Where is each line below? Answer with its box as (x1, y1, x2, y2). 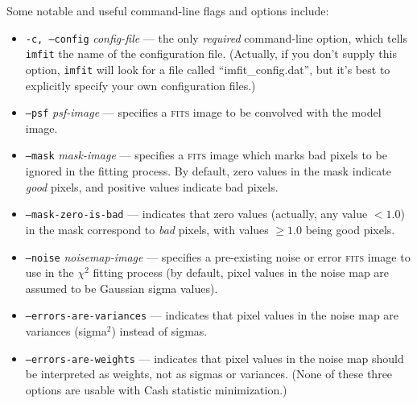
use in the (25, 264, 74, 281)
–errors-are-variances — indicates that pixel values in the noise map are (25, 307, 399, 324)
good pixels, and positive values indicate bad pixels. (25, 178, 279, 195)
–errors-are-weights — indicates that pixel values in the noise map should (25, 349, 404, 366)
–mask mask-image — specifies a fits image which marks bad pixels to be (25, 146, 387, 163)
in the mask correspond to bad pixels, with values (25, 221, 269, 237)
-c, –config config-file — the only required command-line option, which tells (25, 29, 407, 46)
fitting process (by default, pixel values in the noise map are (93, 264, 390, 281)
